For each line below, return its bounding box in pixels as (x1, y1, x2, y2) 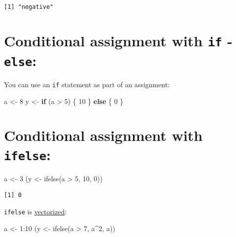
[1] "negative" (4, 3, 54, 10)
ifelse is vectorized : (4, 206, 67, 217)
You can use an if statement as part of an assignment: (4, 79, 170, 90)
